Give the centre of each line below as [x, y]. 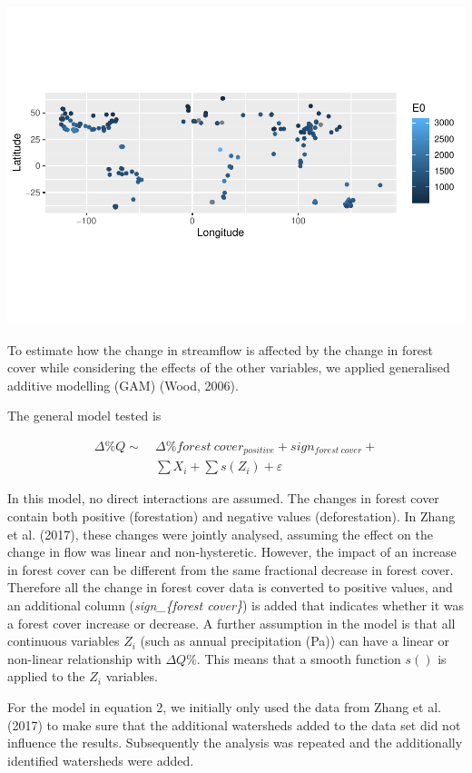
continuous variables [64, 641]
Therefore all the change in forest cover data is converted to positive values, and [230, 587]
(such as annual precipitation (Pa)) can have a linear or [295, 641]
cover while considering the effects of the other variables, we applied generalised [229, 367]
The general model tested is [84, 416]
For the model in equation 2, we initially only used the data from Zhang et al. [224, 706]
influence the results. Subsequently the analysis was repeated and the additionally [235, 743]
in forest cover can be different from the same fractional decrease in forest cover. [231, 569]
